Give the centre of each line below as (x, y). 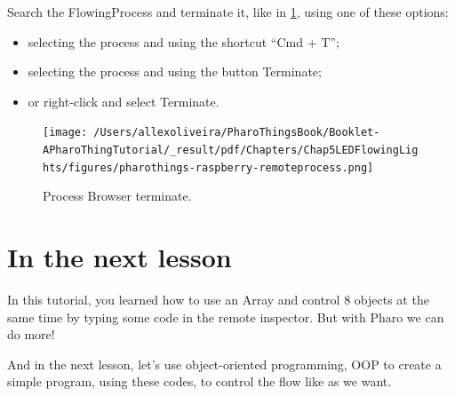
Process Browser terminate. (117, 196)
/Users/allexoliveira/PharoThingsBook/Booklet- (237, 133)
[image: (65, 133)
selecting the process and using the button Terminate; (175, 71)
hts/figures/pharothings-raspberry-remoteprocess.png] (208, 167)
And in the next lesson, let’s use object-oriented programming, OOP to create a (224, 364)
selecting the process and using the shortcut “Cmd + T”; (184, 41)
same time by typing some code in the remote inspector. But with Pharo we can (226, 317)
